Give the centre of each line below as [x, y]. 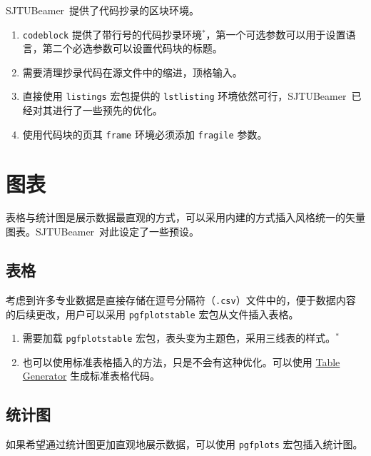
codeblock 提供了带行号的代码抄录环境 [112, 34]
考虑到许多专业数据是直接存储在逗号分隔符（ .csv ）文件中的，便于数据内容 [181, 299]
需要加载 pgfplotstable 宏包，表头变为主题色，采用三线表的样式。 [179, 338]
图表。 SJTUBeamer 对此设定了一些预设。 [103, 232]
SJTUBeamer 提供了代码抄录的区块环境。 [103, 10]
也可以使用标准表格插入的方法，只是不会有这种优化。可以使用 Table [181, 361]
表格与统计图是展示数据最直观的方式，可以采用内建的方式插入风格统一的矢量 [185, 217]
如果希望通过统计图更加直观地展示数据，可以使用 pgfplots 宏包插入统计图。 [184, 444]
